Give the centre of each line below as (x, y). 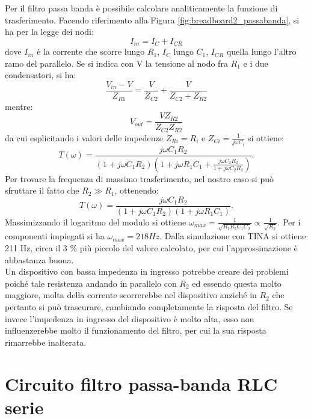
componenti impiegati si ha (55, 236)
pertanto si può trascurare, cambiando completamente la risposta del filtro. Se (149, 307)
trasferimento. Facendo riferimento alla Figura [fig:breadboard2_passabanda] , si (152, 20)
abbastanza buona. (39, 259)
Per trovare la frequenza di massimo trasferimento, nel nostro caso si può (139, 178)
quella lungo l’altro (261, 51)
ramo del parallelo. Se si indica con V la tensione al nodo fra (116, 63)
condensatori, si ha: (41, 75)
